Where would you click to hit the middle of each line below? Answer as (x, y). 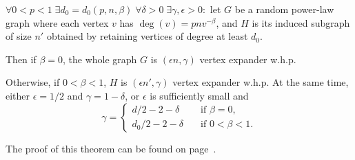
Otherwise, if (33, 82)
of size (19, 36)
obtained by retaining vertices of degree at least (147, 36)
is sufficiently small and (199, 95)
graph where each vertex (57, 22)
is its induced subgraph (301, 22)
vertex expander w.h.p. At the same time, (261, 82)
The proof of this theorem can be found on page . (111, 148)
